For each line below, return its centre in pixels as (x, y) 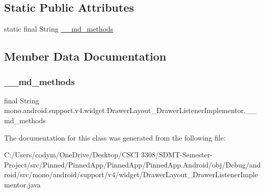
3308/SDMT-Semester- (177, 155)
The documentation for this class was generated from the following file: (115, 137)
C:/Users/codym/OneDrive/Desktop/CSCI (71, 155)
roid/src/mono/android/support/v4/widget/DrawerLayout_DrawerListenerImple (131, 174)
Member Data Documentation (85, 56)
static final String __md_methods (59, 29)
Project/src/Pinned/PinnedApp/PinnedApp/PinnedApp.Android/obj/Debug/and (132, 164)
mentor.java (22, 184)
